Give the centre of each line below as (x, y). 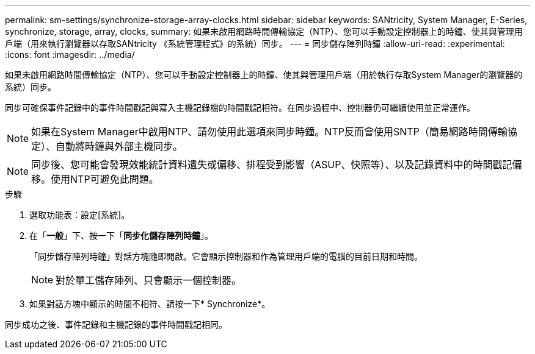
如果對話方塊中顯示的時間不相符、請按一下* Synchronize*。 (150, 304)
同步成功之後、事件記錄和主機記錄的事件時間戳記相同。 (116, 324)
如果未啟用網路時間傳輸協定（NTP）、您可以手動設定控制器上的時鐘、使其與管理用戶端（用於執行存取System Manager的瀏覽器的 (264, 75)
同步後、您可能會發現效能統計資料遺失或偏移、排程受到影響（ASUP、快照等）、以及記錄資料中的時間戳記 (272, 165)
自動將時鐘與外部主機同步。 (119, 146)
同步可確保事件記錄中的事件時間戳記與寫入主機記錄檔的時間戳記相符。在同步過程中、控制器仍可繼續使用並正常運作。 (240, 108)
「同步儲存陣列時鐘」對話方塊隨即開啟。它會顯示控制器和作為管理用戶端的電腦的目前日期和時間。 (226, 256)
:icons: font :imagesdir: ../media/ (70, 55)
